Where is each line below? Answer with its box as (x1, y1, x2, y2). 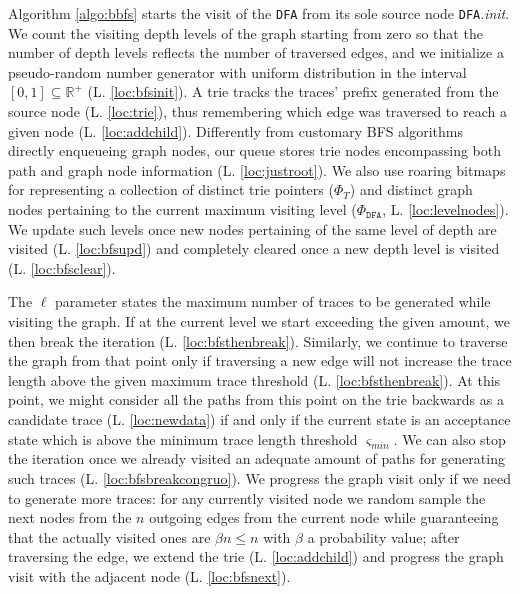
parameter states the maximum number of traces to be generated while (55, 291, 491, 312)
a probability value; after (307, 526, 460, 547)
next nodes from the (8, 507, 132, 528)
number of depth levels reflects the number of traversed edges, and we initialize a (8, 42, 504, 63)
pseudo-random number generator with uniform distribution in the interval (8, 61, 467, 82)
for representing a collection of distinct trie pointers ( (8, 179, 334, 200)
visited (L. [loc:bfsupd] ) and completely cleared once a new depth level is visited (8, 238, 500, 259)
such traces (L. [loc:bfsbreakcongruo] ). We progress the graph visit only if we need (8, 467, 511, 488)
